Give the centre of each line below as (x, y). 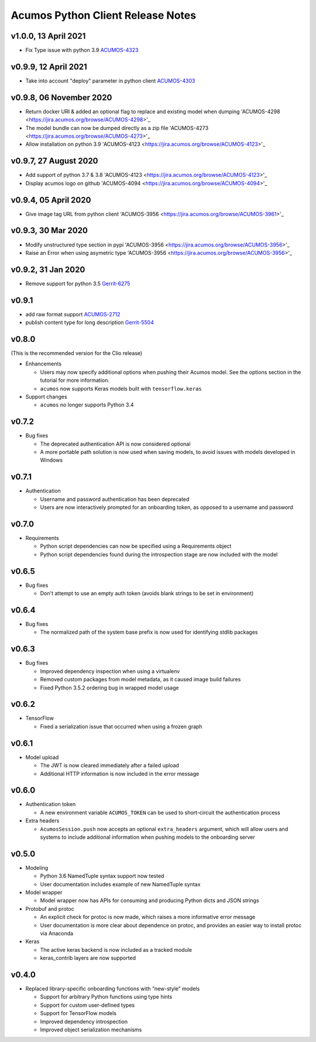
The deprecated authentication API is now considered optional (115, 444)
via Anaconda (56, 933)
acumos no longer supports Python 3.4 (87, 405)
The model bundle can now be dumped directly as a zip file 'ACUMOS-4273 (117, 128)
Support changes (46, 397)
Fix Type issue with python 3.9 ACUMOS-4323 (82, 50)
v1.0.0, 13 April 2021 (48, 36)
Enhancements (43, 364)
